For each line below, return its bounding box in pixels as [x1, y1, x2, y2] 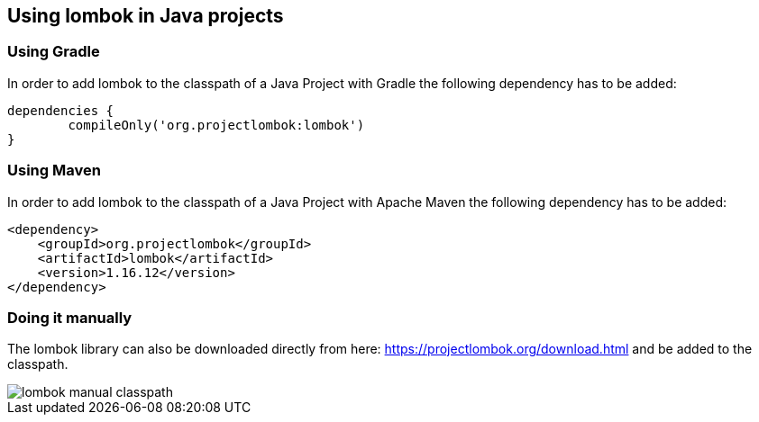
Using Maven [7, 161, 101, 180]
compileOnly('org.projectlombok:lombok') [68, 117, 365, 132]
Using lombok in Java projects [7, 4, 284, 27]
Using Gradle [7, 42, 100, 61]
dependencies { [7, 103, 114, 118]
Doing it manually [7, 308, 133, 327]
